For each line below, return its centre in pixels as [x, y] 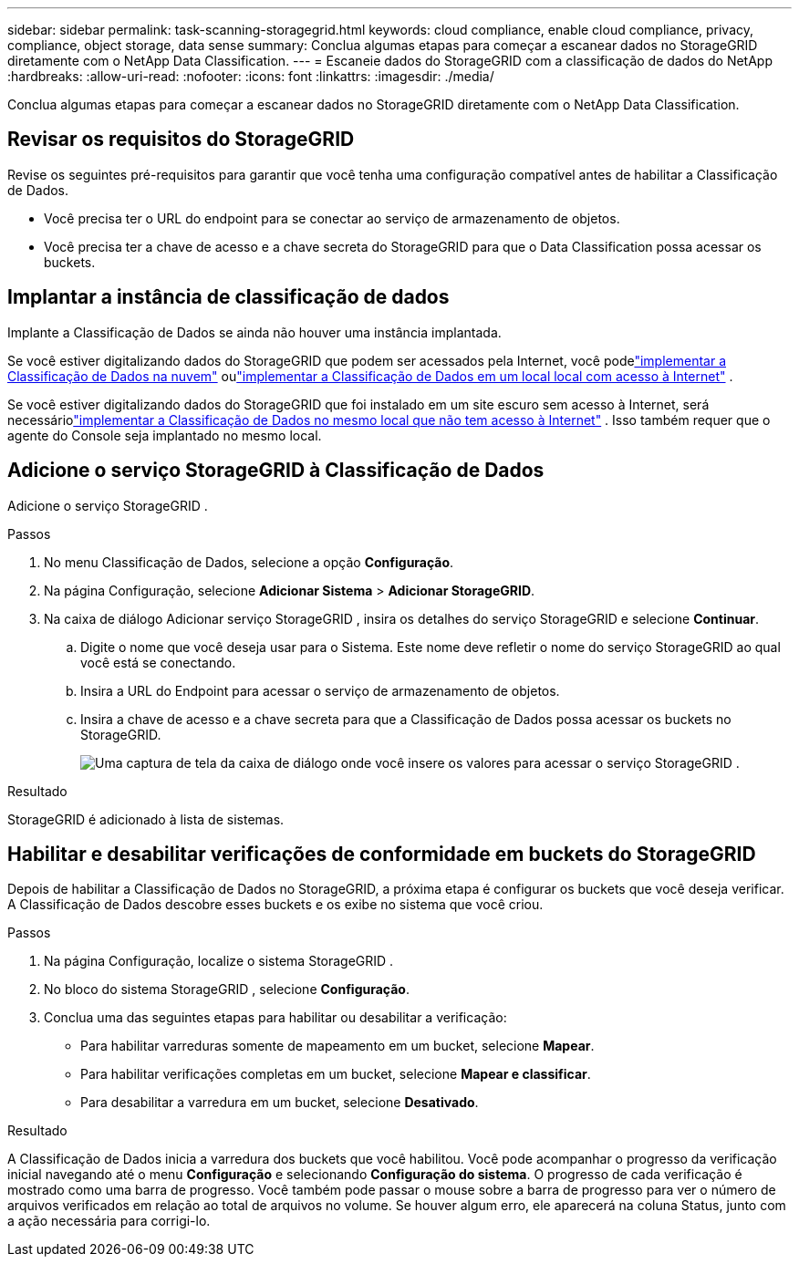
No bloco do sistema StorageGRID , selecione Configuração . [227, 989]
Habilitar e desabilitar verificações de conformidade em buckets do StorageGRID [382, 854]
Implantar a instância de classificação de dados [228, 297]
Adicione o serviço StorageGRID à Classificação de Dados [276, 471]
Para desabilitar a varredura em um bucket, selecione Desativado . [280, 1103]
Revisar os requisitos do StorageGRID [181, 140]
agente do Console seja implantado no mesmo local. [165, 435]
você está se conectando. [158, 662]
